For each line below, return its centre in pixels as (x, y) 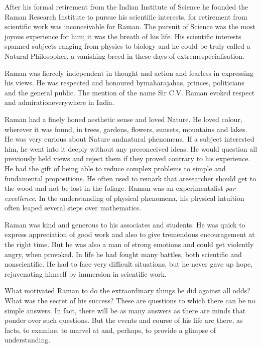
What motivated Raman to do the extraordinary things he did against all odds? (127, 291)
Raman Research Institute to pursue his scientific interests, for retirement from (126, 16)
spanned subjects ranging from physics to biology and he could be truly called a (127, 46)
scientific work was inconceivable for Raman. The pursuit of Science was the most (130, 26)
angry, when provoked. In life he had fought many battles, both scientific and (123, 254)
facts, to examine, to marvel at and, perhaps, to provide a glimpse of (110, 330)
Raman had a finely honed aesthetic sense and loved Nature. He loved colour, (123, 119)
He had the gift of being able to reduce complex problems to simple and (115, 168)
